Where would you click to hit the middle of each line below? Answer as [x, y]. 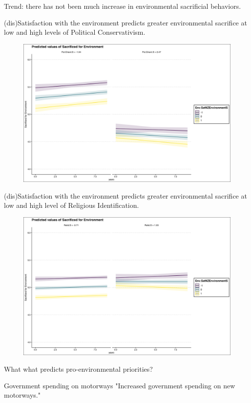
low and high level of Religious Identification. [72, 205]
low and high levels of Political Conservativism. [75, 32]
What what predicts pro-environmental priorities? [78, 369]
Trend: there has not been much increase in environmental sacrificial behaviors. [123, 6]
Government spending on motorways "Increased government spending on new [120, 385]
